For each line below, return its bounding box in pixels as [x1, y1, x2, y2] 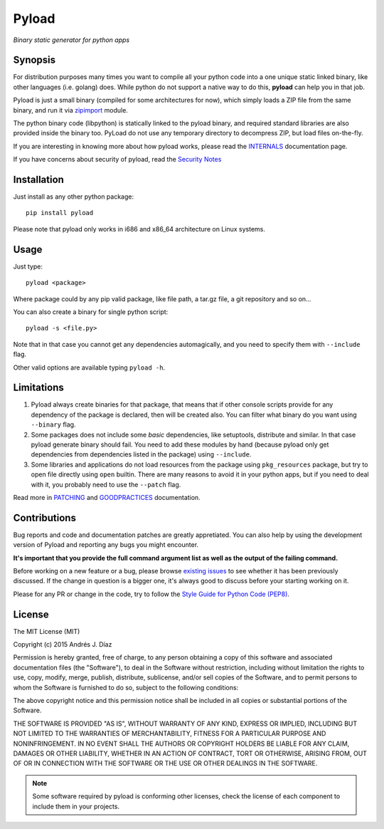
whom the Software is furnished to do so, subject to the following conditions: [13, 683, 239, 692]
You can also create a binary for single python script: [13, 307, 169, 316]
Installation [13, 174, 64, 185]
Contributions [13, 511, 76, 523]
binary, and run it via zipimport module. [13, 105, 128, 114]
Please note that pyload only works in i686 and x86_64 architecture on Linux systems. [13, 224, 266, 233]
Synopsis [13, 54, 56, 66]
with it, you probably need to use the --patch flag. [31, 480, 181, 489]
